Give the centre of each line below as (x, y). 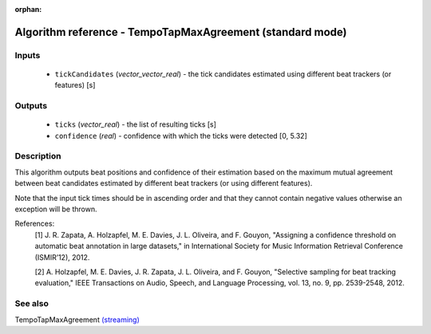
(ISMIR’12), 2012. (62, 257)
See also (32, 304)
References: (35, 224)
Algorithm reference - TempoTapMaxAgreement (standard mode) (181, 32)
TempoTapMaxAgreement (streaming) (77, 320)
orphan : (28, 9)
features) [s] (75, 85)
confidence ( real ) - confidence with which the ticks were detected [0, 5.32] (181, 136)
